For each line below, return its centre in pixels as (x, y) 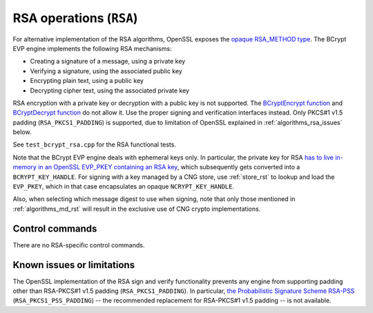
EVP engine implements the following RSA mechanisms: (92, 48)
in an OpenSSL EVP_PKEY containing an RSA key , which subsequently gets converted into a (169, 167)
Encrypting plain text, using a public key (87, 81)
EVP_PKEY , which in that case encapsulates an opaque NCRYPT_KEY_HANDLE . (124, 187)
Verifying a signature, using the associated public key (106, 71)
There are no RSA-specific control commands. (79, 245)
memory (25, 167)
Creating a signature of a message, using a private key (108, 61)
